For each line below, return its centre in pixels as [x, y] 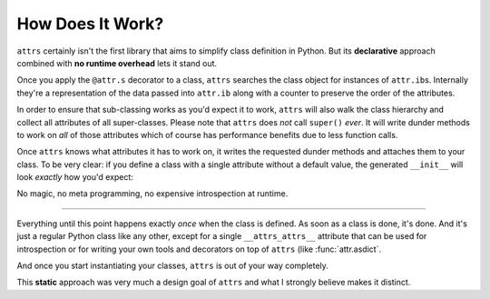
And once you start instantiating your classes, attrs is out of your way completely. [172, 266]
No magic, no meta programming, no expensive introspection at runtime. [152, 194]
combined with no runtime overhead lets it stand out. [117, 63]
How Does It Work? [90, 24]
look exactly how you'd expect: [75, 177]
